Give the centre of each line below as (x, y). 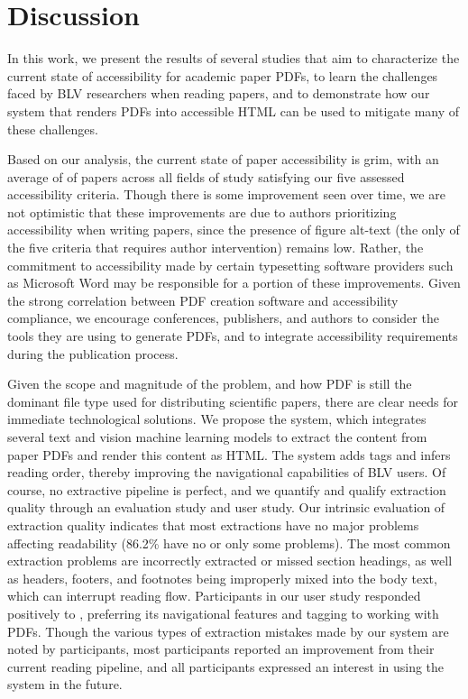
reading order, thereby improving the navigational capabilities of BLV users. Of (227, 472)
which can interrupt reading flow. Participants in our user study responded (214, 596)
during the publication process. (93, 353)
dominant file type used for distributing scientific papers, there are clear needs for (233, 401)
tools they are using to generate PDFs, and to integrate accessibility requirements (233, 336)
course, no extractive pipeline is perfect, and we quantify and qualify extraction (227, 489)
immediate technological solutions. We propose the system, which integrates (217, 419)
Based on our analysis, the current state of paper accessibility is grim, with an (223, 159)
